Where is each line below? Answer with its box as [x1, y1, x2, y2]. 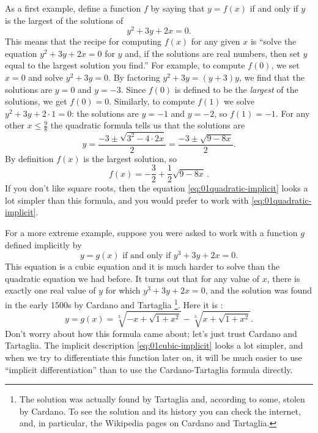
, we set [271, 59, 300, 72]
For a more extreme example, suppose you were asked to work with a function [5, 226, 298, 239]
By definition [5, 152, 54, 165]
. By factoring [108, 71, 160, 84]
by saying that [150, 2, 205, 14]
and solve [28, 71, 64, 84]
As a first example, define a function [5, 2, 141, 14]
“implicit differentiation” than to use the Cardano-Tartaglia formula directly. [5, 363, 293, 376]
